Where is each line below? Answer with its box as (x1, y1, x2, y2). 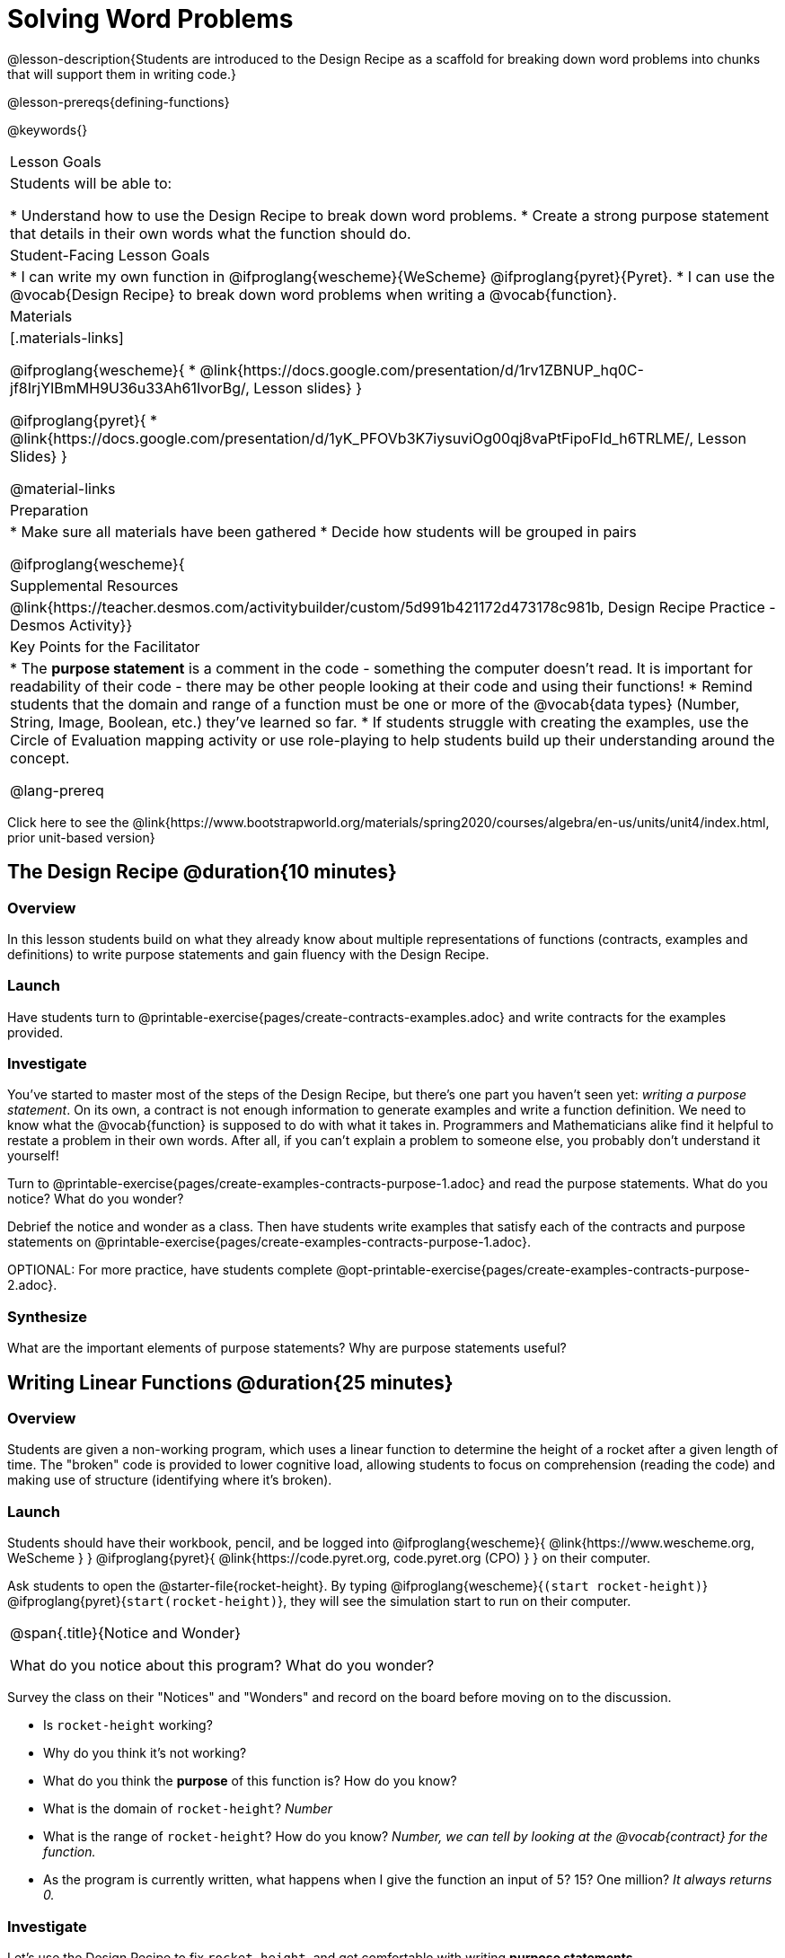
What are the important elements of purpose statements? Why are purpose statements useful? (7, 1340, 567, 1356)
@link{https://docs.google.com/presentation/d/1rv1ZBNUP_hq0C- (199, 360, 644, 379)
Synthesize (7, 1307, 88, 1326)
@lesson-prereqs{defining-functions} (7, 93, 230, 110)
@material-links (10, 479, 116, 498)
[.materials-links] (10, 328, 124, 347)
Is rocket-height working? (43, 1717, 213, 1733)
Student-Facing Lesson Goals (10, 245, 210, 264)
